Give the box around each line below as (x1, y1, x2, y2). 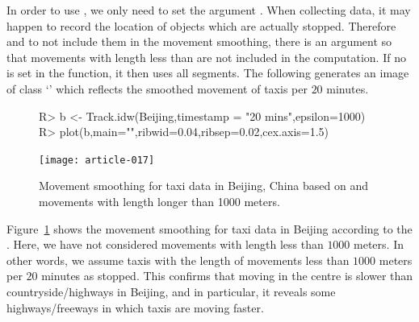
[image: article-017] (39, 154, 155, 166)
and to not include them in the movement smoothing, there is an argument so (6, 33, 392, 50)
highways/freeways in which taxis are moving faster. (6, 299, 264, 316)
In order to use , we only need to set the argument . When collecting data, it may (6, 2, 411, 18)
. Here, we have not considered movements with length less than (6, 236, 324, 253)
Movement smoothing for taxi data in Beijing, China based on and (39, 177, 368, 194)
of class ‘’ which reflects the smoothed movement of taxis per (6, 80, 308, 97)
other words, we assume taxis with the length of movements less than (6, 251, 350, 268)
